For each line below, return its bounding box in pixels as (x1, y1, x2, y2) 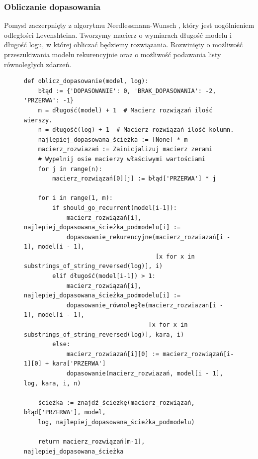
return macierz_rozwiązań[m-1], (38, 438, 145, 446)
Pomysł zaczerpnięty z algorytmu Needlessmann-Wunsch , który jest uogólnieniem (4, 20, 255, 30)
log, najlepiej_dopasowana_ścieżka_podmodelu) (38, 418, 195, 426)
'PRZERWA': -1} (24, 97, 74, 104)
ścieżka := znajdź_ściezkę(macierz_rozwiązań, (38, 399, 195, 406)
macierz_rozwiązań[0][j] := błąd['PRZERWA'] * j (52, 175, 216, 183)
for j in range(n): (38, 165, 102, 173)
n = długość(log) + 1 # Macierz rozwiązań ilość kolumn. (38, 126, 234, 134)
